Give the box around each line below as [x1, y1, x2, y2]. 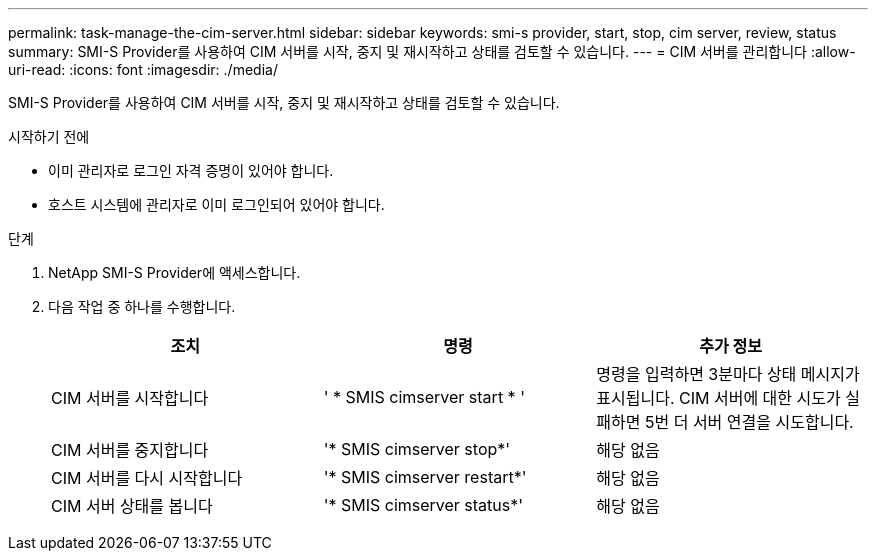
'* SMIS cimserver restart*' [323, 467, 527, 487]
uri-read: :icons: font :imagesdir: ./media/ [8, 61, 278, 78]
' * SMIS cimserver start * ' [323, 387, 525, 407]
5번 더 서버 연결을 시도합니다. [644, 412, 854, 432]
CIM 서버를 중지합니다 [51, 440, 209, 460]
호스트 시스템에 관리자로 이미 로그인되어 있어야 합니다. [48, 196, 385, 213]
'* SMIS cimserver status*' [323, 495, 524, 515]
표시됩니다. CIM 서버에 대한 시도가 [596, 388, 841, 408]
